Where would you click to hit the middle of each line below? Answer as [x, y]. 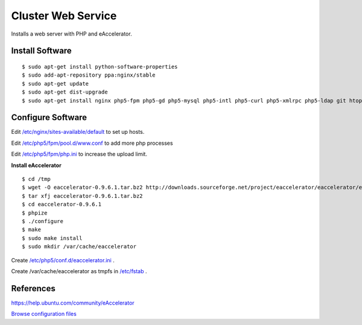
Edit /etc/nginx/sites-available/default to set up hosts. [78, 132]
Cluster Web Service [64, 16]
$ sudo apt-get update [56, 84]
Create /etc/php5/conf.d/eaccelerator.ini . [63, 260]
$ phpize [35, 213]
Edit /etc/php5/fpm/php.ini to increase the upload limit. [79, 154]
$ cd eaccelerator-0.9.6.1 [62, 204]
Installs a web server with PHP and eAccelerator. [71, 34]
